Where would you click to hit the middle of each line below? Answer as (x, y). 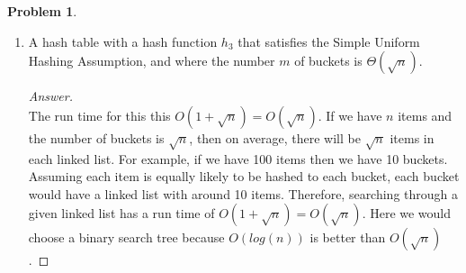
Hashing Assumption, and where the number (152, 61)
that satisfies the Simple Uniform (329, 41)
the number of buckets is (96, 137)
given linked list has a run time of (121, 213)
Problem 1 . (42, 11)
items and (425, 115)
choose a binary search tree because (126, 237)
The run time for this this (99, 115)
